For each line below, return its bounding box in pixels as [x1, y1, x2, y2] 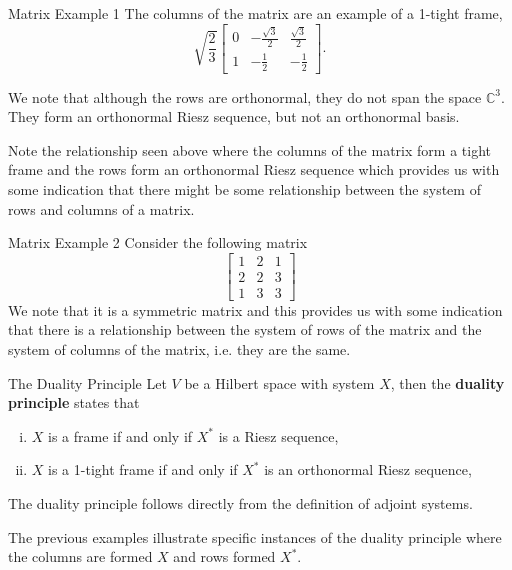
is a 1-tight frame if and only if [48, 459, 238, 480]
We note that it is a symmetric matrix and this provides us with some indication [8, 299, 503, 320]
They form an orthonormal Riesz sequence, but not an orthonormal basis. [8, 106, 460, 127]
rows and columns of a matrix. [8, 198, 195, 219]
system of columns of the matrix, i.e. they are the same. [8, 338, 351, 359]
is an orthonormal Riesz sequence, [264, 459, 472, 480]
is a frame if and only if [48, 425, 193, 446]
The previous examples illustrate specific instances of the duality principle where [8, 526, 502, 547]
